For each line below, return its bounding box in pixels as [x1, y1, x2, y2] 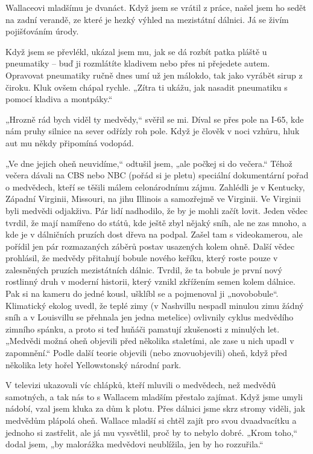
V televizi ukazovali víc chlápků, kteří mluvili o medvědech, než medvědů [5, 378, 276, 391]
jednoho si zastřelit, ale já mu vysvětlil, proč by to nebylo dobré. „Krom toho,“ [5, 426, 298, 438]
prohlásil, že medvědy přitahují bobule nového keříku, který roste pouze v [5, 251, 278, 264]
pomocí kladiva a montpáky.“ [5, 92, 113, 105]
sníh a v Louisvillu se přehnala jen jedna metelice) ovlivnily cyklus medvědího [5, 311, 294, 323]
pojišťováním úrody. [5, 25, 79, 37]
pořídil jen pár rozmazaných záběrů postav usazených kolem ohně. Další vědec [5, 239, 295, 252]
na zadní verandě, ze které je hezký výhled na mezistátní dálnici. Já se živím [5, 13, 289, 25]
